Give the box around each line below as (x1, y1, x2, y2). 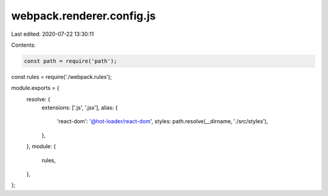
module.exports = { (11, 84, 60, 92)
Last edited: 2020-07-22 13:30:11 (11, 30, 94, 38)
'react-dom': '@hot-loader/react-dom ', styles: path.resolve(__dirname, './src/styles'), (56, 118, 268, 125)
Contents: (11, 41, 36, 49)
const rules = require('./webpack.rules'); (11, 73, 112, 80)
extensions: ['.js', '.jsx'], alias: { (41, 104, 118, 112)
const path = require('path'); (24, 58, 118, 64)
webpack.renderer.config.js (11, 9, 156, 22)
